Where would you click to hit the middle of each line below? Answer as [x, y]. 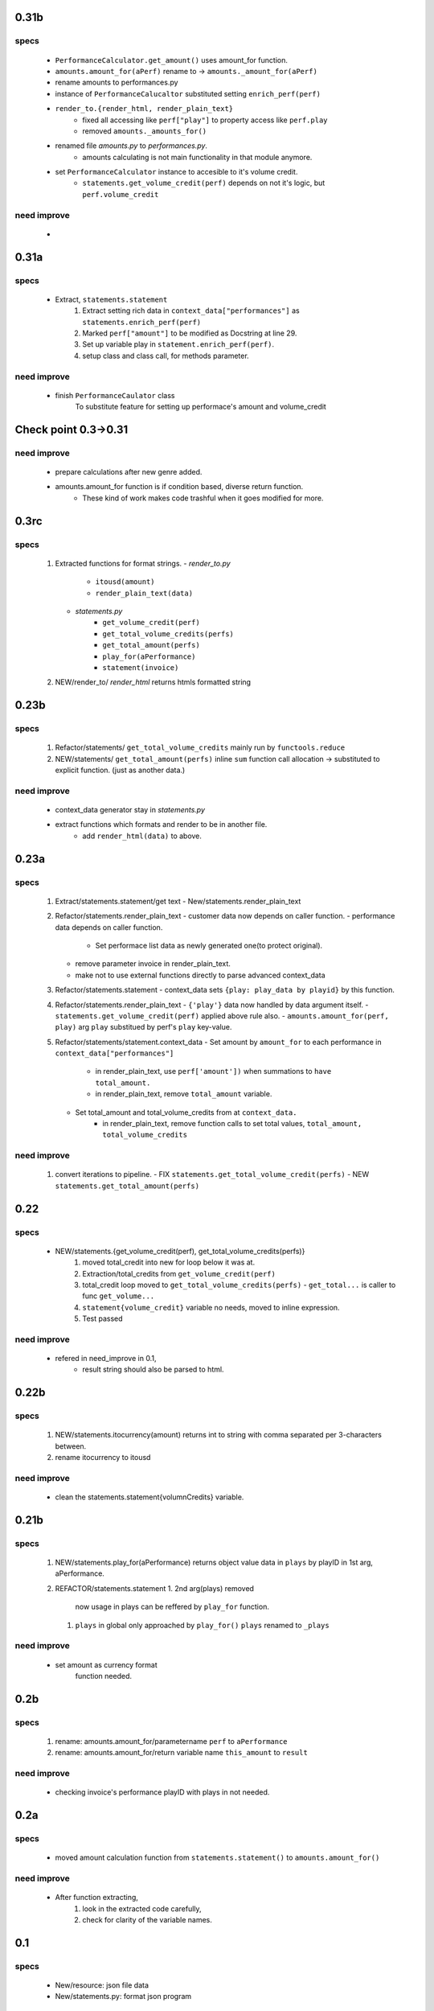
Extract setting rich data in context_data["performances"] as [191, 310]
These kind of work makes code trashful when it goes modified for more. [203, 498]
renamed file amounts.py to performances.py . [131, 146]
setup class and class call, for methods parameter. [166, 356]
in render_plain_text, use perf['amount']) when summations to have [213, 1071]
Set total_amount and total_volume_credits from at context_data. [186, 1112]
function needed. [104, 1676]
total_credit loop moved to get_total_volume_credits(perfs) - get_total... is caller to [239, 1285]
